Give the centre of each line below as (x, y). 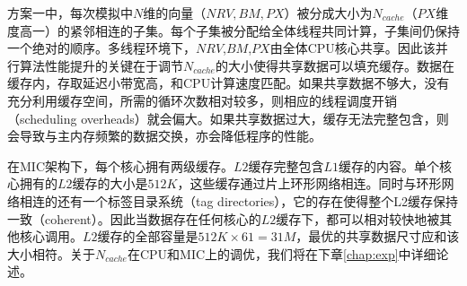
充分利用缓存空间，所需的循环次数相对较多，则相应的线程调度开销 (202, 100)
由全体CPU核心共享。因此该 (352, 48)
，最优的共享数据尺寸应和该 (378, 236)
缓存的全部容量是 (148, 236)
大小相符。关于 (51, 253)
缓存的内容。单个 (389, 165)
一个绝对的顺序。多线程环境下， (101, 48)
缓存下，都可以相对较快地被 (358, 218)
